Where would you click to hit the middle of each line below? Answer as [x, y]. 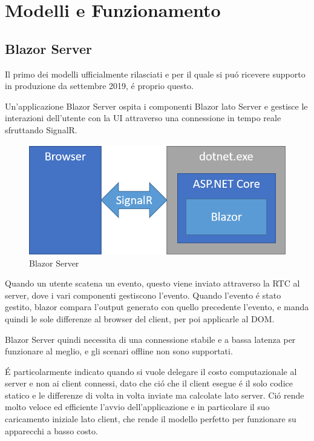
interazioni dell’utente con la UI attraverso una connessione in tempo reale [143, 118]
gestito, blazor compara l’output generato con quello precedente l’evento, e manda [157, 307]
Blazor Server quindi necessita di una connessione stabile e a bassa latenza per [150, 339]
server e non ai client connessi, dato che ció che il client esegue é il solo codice [149, 383]
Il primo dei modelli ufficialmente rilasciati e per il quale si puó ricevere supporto [155, 74]
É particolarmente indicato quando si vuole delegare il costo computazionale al [151, 371]
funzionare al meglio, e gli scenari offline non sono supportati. [119, 351]
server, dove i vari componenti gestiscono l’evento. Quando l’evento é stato [143, 295]
